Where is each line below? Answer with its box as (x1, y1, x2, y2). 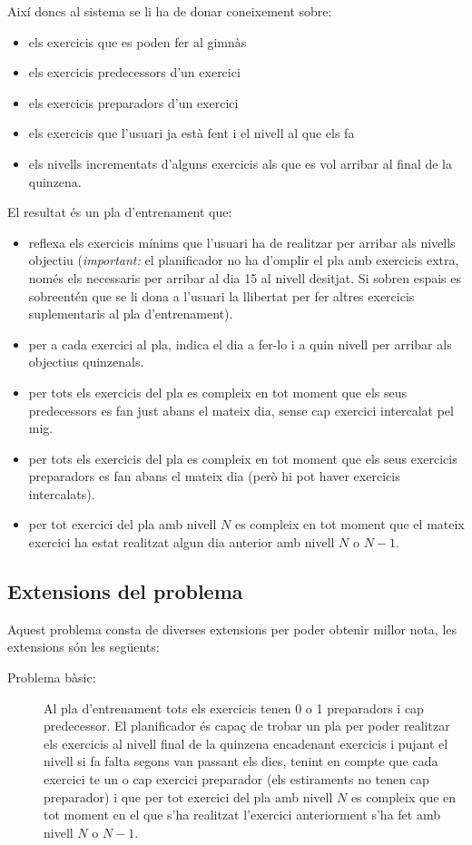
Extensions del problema (7, 577, 243, 605)
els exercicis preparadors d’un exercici (28, 93, 239, 112)
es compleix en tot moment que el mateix (234, 515, 465, 534)
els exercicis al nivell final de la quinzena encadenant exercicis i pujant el (44, 733, 448, 752)
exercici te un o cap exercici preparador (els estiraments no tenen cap (44, 770, 429, 789)
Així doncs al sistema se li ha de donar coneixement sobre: (7, 2, 332, 20)
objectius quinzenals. (28, 352, 144, 371)
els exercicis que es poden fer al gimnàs (28, 32, 247, 51)
